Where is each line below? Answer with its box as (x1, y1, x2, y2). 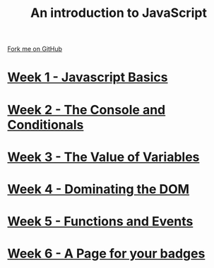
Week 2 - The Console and (7, 102, 166, 118)
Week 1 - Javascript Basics (7, 69, 168, 85)
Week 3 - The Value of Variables (7, 149, 200, 165)
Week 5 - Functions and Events (7, 214, 194, 230)
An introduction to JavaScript (30, 5, 207, 21)
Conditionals (7, 116, 84, 133)
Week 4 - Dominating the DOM (7, 181, 189, 197)
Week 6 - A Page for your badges (7, 245, 206, 262)
